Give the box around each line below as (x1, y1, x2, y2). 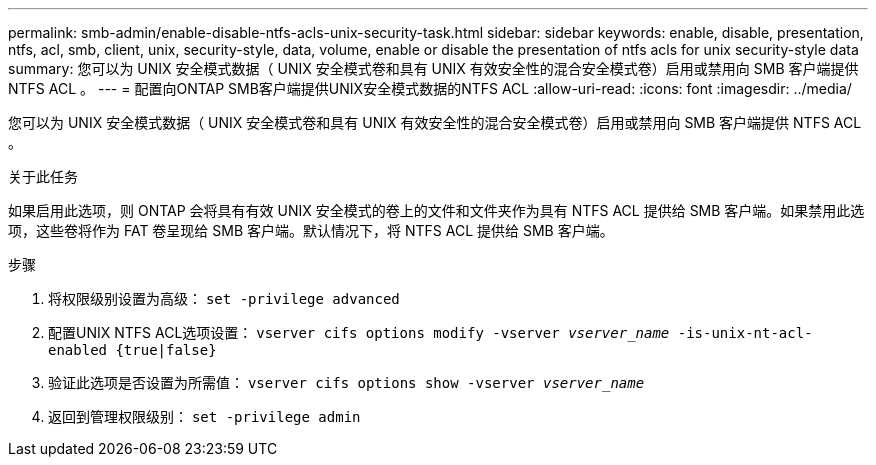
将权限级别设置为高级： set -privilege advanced (48, 290, 400, 307)
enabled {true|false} (48, 342, 217, 358)
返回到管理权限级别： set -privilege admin (48, 408, 361, 425)
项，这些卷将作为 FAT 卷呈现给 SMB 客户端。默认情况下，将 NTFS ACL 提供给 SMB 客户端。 (8, 222, 614, 239)
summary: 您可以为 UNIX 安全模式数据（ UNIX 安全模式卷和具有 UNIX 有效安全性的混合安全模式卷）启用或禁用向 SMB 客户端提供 (8, 60, 859, 77)
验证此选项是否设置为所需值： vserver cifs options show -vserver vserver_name (48, 374, 645, 391)
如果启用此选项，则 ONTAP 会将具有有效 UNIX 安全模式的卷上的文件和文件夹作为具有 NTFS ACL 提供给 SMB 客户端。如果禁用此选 (8, 202, 865, 219)
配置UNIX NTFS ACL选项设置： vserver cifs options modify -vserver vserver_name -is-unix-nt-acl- (48, 324, 813, 341)
